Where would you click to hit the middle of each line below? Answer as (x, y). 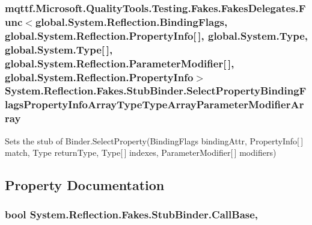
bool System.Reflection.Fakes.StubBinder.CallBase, (132, 214)
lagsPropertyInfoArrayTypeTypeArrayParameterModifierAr (154, 104)
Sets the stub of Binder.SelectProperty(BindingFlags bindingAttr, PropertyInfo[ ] (154, 140)
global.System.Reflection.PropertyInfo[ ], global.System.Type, (156, 35)
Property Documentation (85, 185)
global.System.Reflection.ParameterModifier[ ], (120, 63)
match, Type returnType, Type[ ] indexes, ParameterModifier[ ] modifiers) (141, 153)
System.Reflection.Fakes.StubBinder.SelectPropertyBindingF (156, 91)
